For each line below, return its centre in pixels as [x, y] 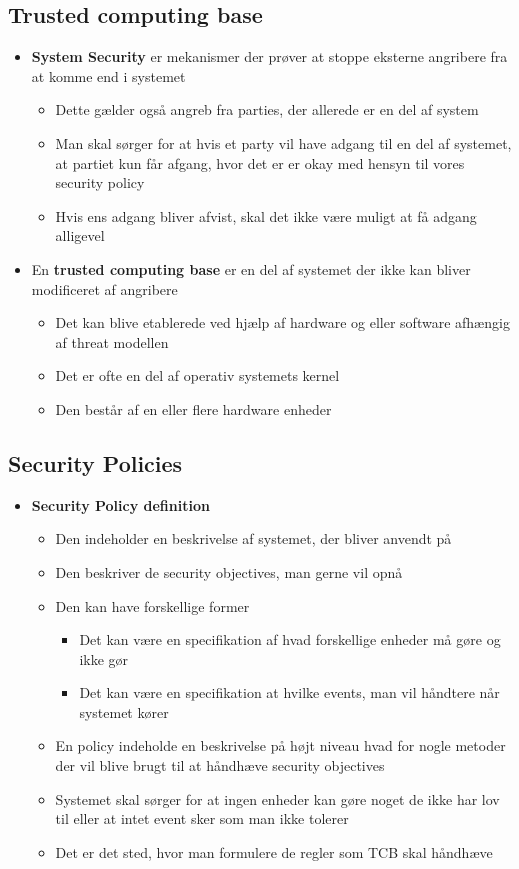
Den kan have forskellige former [152, 605]
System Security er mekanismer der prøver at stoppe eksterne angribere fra [269, 56]
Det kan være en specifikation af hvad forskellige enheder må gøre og [290, 639]
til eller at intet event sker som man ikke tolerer [202, 818]
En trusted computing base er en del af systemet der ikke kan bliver [251, 268]
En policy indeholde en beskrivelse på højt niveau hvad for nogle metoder [280, 745]
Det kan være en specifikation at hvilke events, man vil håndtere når [289, 692]
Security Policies [95, 462]
